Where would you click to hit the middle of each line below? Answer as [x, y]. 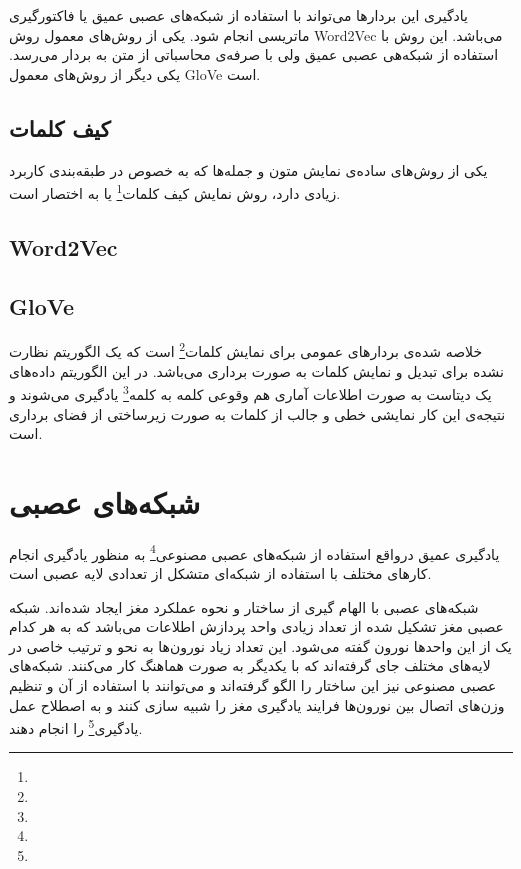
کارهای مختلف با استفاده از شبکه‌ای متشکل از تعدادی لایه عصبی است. [220, 573]
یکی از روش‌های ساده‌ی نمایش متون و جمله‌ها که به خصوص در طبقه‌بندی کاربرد [248, 169]
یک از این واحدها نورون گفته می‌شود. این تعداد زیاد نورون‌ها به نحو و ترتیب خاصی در [260, 645]
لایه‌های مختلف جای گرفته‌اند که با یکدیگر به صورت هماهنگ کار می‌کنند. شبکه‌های [250, 665]
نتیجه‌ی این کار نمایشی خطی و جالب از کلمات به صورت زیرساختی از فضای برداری [257, 413]
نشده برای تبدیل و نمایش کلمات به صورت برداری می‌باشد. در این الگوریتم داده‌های [256, 370]
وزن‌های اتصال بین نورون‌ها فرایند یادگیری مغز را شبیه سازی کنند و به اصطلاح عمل [257, 704]
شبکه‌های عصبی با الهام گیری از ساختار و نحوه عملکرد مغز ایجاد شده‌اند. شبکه [244, 606]
